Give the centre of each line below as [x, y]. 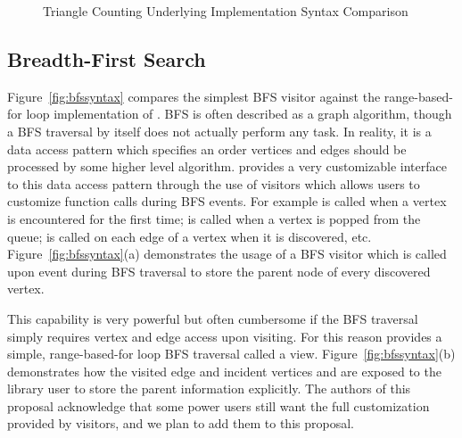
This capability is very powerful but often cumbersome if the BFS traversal [213, 318]
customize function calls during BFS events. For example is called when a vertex [227, 201]
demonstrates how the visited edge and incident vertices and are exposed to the [224, 371]
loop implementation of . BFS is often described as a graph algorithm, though [239, 114]
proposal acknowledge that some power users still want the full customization [219, 405]
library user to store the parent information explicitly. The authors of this [209, 388]
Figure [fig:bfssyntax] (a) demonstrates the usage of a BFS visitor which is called [227, 254]
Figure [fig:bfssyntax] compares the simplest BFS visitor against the [194, 96]
